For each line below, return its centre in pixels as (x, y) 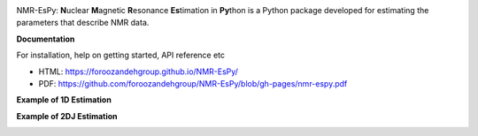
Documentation (46, 39)
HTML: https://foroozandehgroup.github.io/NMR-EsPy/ (139, 72)
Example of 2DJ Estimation (67, 116)
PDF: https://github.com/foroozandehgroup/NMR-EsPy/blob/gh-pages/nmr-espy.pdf (193, 83)
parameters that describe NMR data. (83, 23)
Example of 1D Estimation (64, 100)
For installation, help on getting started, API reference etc (121, 55)
